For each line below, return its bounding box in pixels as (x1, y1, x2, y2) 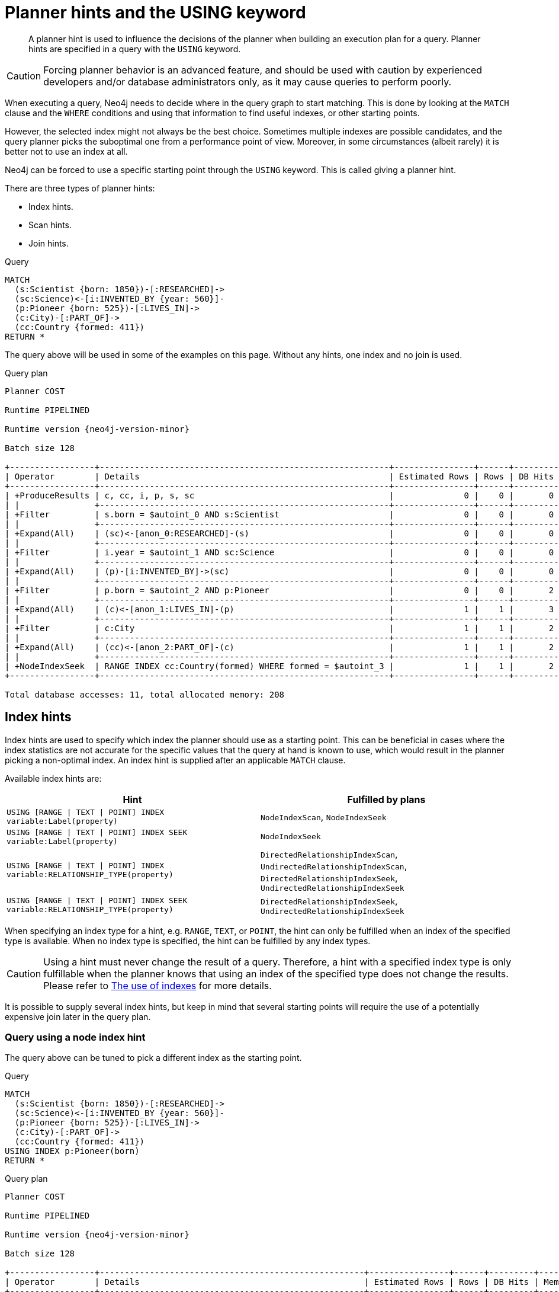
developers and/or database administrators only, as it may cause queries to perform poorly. (43, 75, 452, 88)
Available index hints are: (5, 773, 102, 783)
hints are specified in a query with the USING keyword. (28, 43, 241, 54)
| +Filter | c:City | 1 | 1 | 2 (5, 623, 554, 633)
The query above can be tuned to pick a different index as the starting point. (5, 1053, 302, 1063)
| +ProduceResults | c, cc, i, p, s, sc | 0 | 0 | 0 (5, 490, 554, 500)
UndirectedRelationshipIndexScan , (261, 859, 407, 872)
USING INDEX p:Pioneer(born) (5, 1146, 140, 1156)
